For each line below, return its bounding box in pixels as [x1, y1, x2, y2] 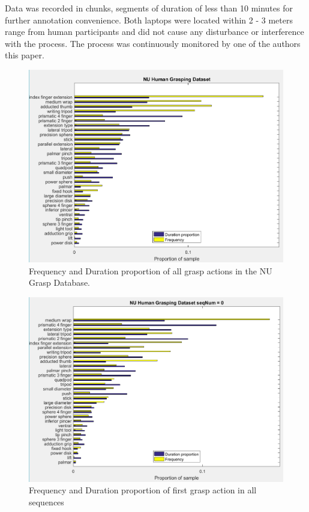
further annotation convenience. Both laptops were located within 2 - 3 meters [5, 13, 293, 26]
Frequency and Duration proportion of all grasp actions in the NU [29, 264, 272, 277]
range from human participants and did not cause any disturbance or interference [5, 25, 304, 38]
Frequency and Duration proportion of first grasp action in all [29, 484, 257, 496]
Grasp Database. [29, 276, 90, 289]
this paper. [5, 49, 44, 61]
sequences [29, 495, 64, 508]
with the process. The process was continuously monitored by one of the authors [5, 37, 301, 49]
